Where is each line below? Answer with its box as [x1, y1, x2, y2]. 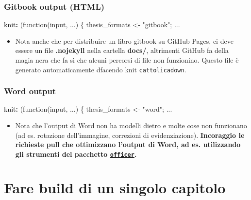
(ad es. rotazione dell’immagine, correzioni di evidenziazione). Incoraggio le [15, 130, 245, 140]
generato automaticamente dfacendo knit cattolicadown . [15, 64, 186, 74]
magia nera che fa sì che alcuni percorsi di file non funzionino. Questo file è [15, 55, 239, 65]
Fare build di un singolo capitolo [4, 177, 226, 197]
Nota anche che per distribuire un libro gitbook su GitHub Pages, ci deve [15, 35, 234, 46]
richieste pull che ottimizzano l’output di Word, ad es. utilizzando [15, 139, 241, 150]
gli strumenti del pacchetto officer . [15, 149, 137, 159]
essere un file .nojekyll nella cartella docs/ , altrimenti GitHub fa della [15, 45, 229, 55]
